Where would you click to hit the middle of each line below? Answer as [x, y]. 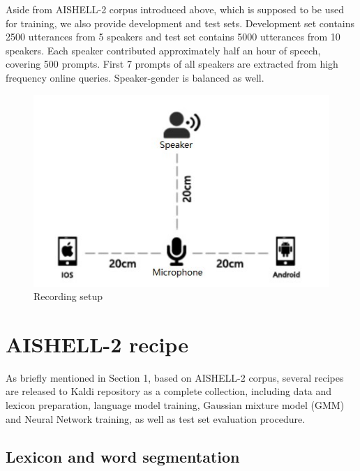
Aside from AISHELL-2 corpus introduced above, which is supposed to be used [175, 9]
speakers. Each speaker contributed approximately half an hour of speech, [163, 50]
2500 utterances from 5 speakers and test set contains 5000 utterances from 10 [173, 37]
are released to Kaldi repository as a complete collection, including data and [169, 391]
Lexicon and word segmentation [123, 456]
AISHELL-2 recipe [97, 344]
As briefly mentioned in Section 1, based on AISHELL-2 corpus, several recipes [175, 377]
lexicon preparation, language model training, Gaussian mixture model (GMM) [175, 405]
